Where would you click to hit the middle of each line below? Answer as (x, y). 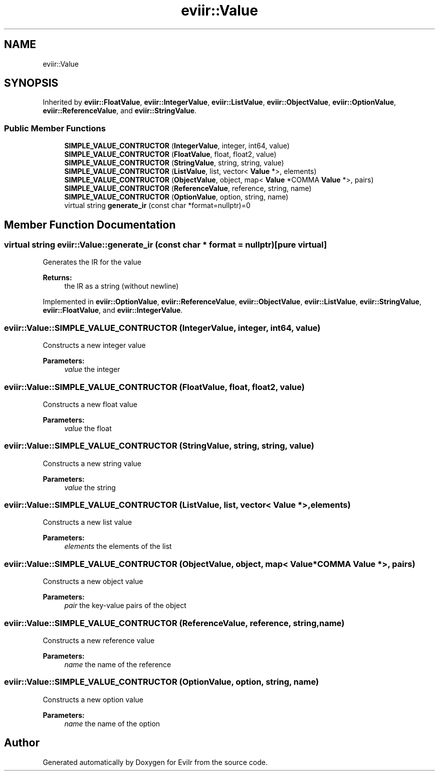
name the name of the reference (118, 664)
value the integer (92, 369)
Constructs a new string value (92, 463)
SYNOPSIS (31, 83)
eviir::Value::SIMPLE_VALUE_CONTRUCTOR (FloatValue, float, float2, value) (154, 387)
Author (22, 743)
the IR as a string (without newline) (122, 286)
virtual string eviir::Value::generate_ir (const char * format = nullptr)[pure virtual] (166, 245)
